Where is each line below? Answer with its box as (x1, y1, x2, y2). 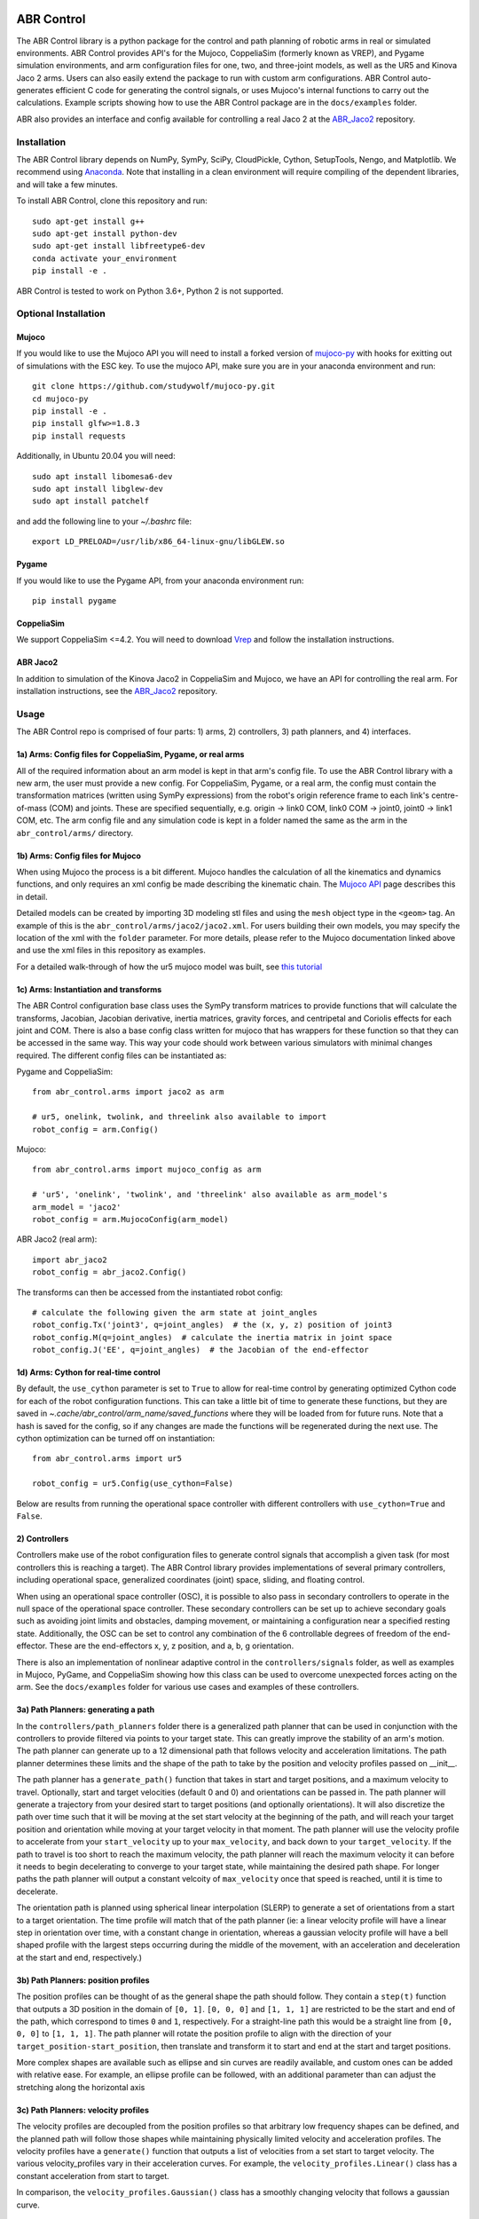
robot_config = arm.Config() (32, 1124, 159, 1134)
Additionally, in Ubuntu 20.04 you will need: (16, 451, 177, 462)
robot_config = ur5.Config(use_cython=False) (32, 1479, 234, 1489)
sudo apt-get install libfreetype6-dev (32, 241, 206, 251)
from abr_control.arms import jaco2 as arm (32, 1087, 224, 1097)
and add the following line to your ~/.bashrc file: (16, 516, 192, 526)
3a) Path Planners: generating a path (16, 1704, 155, 1715)
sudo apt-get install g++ (32, 216, 145, 226)
